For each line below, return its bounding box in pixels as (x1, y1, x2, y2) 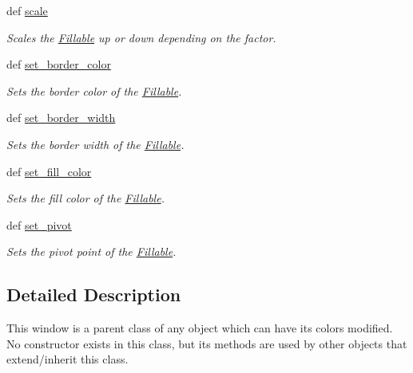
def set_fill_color (6, 163, 92, 179)
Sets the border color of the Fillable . (6, 82, 182, 99)
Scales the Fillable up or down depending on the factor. (6, 29, 276, 45)
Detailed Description (6, 282, 181, 307)
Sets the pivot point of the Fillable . (6, 243, 177, 260)
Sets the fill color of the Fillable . (6, 190, 165, 206)
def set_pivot (6, 216, 72, 233)
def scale (6, 2, 48, 18)
